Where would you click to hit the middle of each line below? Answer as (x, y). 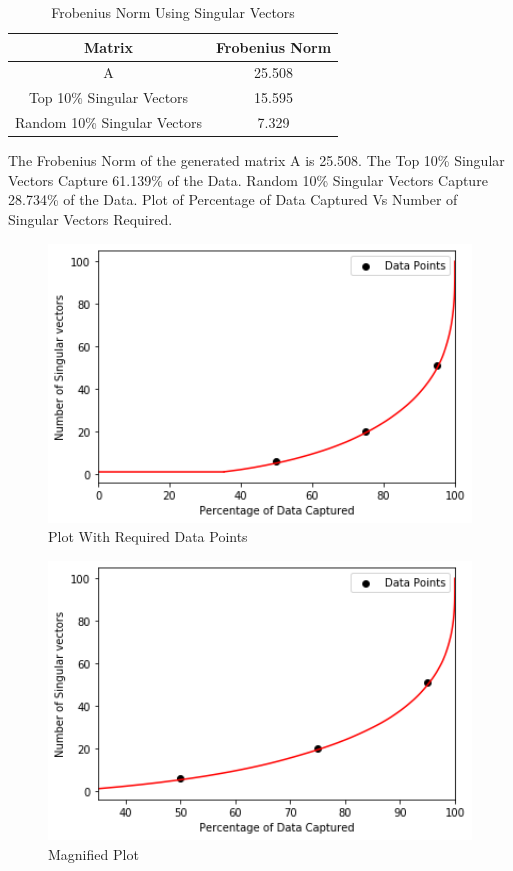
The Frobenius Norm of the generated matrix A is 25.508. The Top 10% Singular (256, 160)
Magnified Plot (93, 853)
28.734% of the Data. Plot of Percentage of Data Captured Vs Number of (233, 199)
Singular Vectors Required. (90, 219)
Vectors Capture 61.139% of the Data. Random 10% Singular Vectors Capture (248, 179)
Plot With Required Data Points (148, 536)
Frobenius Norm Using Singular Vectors (173, 12)
